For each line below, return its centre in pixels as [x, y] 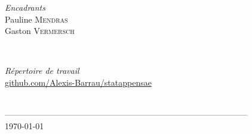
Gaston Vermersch [40, 31]
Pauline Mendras [36, 19]
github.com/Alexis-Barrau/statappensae [78, 82]
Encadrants [25, 7]
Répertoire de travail [42, 71]
